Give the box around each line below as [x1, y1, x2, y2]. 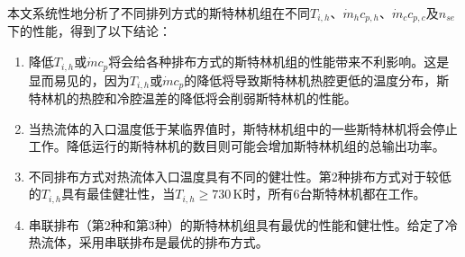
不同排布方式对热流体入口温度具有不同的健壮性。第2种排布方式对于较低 [28, 166, 451, 185]
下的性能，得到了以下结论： [7, 22, 171, 40]
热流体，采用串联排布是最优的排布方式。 [28, 233, 269, 252]
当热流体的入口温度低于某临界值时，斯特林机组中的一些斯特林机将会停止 [28, 119, 458, 137]
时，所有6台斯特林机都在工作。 [242, 184, 426, 203]
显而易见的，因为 [28, 70, 130, 89]
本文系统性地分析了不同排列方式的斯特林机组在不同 [7, 4, 310, 22]
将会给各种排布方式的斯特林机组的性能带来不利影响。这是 [108, 52, 450, 71]
